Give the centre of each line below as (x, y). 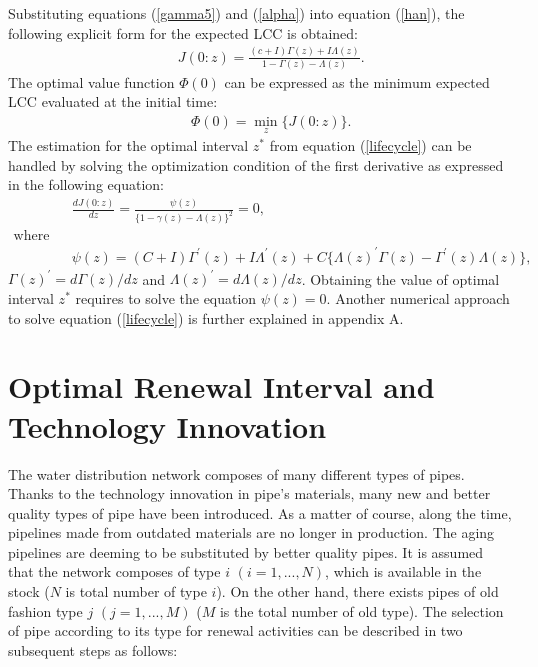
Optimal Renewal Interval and (221, 386)
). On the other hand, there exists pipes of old (357, 591)
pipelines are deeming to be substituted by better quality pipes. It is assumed (246, 551)
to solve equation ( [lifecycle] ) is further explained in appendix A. (206, 317)
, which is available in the (403, 571)
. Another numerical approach (418, 298)
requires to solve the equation (166, 298)
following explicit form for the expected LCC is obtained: (183, 32)
